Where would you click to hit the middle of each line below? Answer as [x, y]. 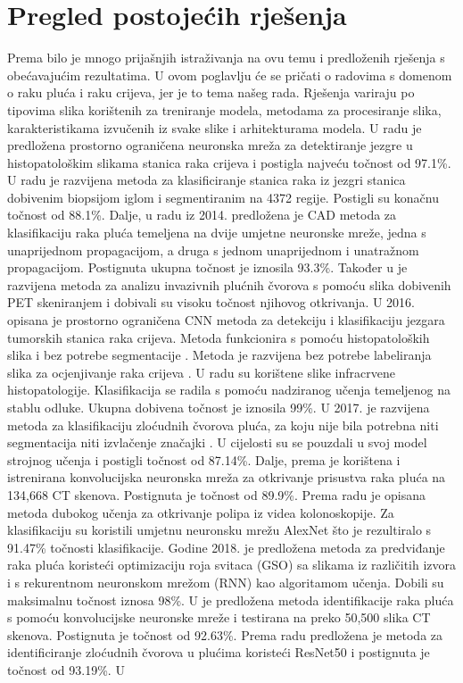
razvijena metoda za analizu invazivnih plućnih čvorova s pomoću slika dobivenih [229, 284]
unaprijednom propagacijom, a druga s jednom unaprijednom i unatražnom [213, 250]
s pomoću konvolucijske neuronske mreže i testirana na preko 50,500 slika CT [219, 617]
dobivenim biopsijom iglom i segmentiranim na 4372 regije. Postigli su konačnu [223, 197]
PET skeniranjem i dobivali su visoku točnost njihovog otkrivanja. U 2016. [211, 302]
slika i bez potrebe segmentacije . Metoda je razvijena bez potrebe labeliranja [219, 355]
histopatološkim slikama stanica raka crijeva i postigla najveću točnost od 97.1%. [229, 162]
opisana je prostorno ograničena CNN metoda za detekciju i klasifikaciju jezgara [226, 320]
